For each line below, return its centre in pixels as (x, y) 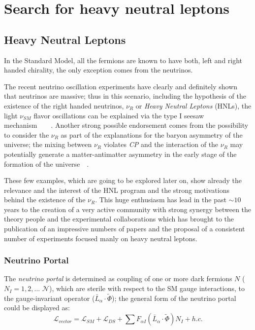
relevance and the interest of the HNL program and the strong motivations (117, 190)
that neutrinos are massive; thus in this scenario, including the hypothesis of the (125, 96)
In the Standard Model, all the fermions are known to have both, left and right (123, 60)
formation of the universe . (47, 164)
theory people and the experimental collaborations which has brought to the (119, 219)
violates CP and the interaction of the (161, 144)
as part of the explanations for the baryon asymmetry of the (152, 134)
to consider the (27, 134)
